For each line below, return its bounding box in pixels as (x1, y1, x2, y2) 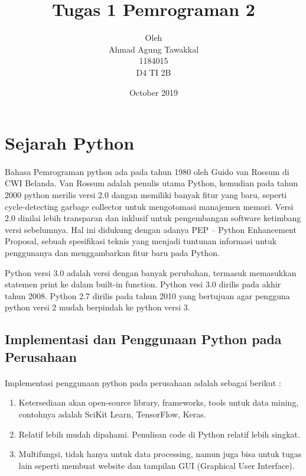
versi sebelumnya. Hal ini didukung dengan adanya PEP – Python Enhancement (5, 223, 297, 235)
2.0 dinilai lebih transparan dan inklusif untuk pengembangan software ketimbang (5, 212, 301, 224)
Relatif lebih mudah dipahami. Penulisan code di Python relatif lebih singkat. (18, 428, 300, 440)
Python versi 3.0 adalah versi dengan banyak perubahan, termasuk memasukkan (5, 266, 297, 279)
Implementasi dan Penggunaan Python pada (5, 330, 282, 348)
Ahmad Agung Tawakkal (108, 43, 199, 55)
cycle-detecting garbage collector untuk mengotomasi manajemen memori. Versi (5, 200, 294, 212)
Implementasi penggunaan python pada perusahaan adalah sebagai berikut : (5, 376, 281, 388)
